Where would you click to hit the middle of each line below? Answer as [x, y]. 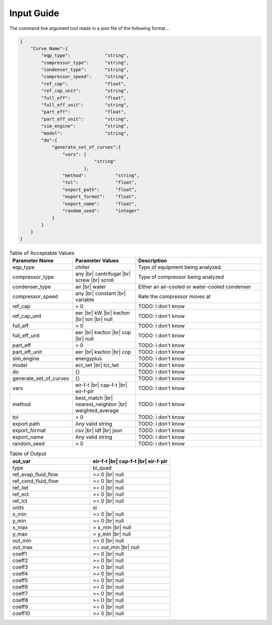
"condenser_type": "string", [85, 70]
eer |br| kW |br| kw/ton [103, 312]
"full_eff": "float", [84, 98]
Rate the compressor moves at [175, 296]
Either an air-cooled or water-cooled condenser [195, 286]
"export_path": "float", [99, 190]
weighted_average [97, 410]
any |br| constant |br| [100, 293]
